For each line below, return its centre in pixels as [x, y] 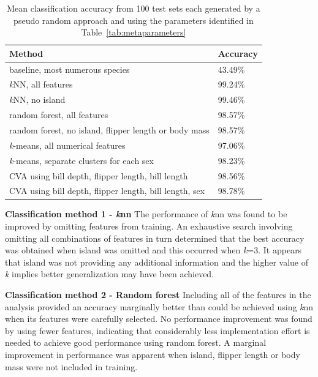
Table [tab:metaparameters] [134, 32]
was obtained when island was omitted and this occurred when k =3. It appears [153, 250]
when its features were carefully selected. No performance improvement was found [159, 319]
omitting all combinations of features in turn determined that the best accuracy [155, 238]
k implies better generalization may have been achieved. [110, 274]
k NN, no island [37, 99]
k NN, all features [41, 84]
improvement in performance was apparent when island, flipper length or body [153, 354]
